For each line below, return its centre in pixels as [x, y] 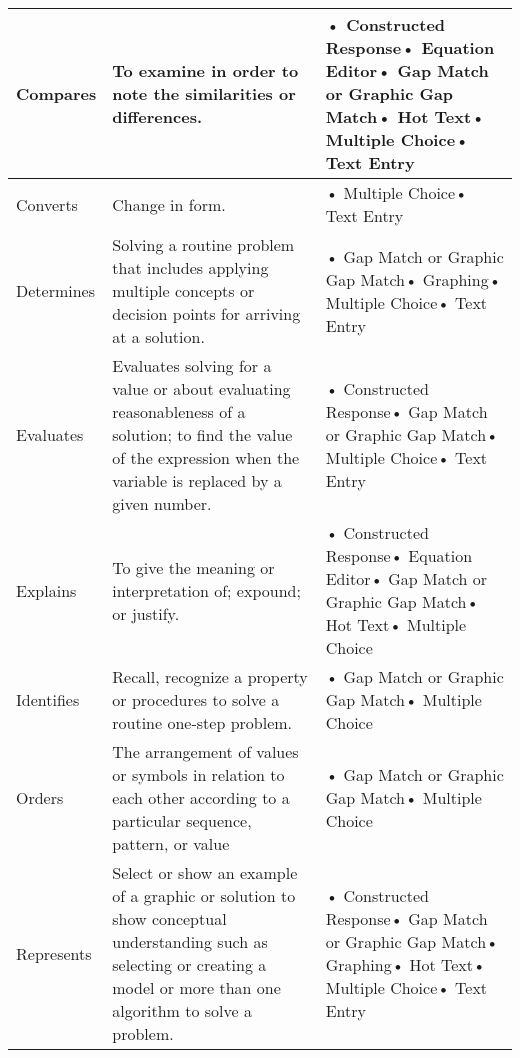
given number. [162, 503]
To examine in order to [205, 70]
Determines [56, 290]
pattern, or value [171, 843]
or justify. [146, 613]
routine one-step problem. [202, 722]
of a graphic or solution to [204, 895]
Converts [47, 204]
